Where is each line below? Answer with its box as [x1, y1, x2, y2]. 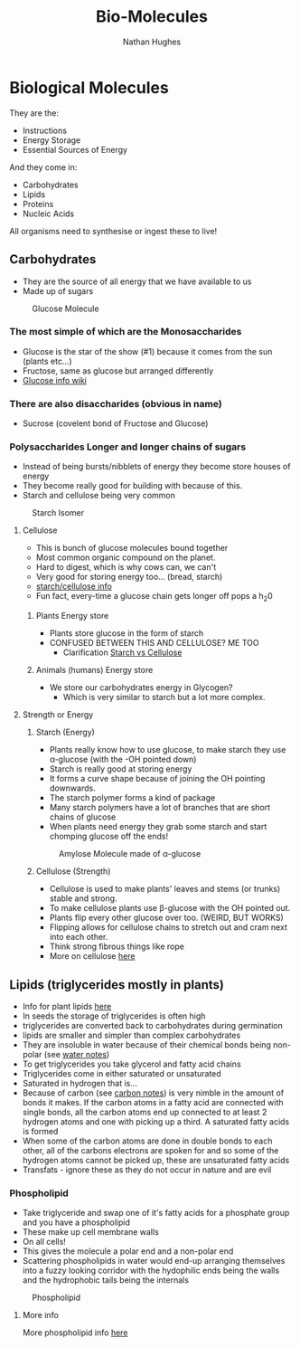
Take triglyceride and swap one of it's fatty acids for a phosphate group [22, 1208, 290, 1219]
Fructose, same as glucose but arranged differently [22, 365, 214, 376]
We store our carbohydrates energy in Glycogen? [49, 682, 233, 693]
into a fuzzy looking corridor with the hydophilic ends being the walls [22, 1265, 280, 1276]
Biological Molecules [9, 77, 169, 98]
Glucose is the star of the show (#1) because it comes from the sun [22, 346, 273, 356]
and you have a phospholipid [22, 1217, 131, 1228]
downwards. [49, 783, 97, 793]
